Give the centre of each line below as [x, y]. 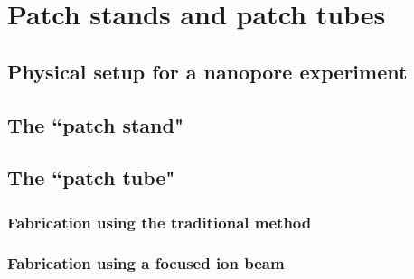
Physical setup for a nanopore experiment [207, 71]
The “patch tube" [91, 177]
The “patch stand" [95, 124]
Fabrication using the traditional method [160, 222]
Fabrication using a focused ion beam [146, 263]
